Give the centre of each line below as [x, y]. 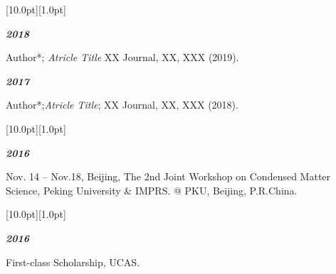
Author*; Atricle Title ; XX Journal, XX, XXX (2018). [122, 105]
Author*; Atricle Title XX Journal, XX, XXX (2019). [122, 57]
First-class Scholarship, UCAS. [73, 262]
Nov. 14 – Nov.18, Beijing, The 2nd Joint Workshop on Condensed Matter [168, 176]
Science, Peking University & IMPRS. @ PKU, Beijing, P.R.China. [152, 190]
